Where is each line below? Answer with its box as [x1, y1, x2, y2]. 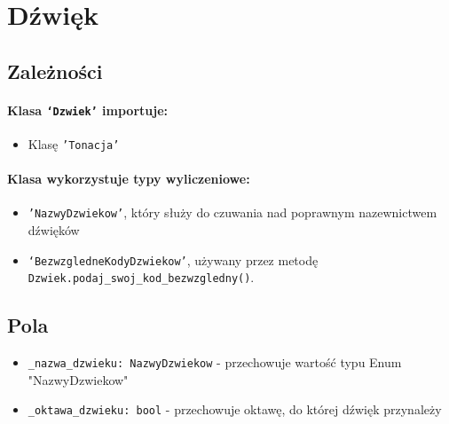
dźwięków [28, 221, 80, 239]
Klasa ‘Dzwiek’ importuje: [7, 100, 169, 119]
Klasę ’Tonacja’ [28, 135, 120, 153]
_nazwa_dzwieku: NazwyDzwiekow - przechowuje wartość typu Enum [28, 353, 402, 372]
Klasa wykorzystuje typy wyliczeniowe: [7, 169, 250, 188]
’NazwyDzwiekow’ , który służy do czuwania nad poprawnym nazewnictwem [28, 203, 437, 222]
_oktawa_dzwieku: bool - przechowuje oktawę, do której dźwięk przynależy [28, 400, 442, 419]
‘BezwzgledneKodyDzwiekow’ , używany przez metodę [28, 250, 319, 269]
